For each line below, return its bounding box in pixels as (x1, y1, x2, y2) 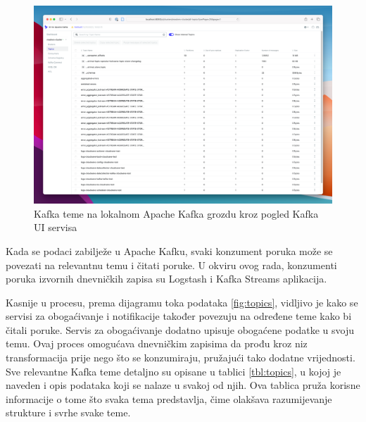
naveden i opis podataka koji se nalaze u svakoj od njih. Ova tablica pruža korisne (6, 378, 360, 392)
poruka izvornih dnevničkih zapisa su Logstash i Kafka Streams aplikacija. (6, 271, 327, 286)
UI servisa (34, 220, 77, 235)
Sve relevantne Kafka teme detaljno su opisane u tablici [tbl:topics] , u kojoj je (6, 364, 341, 378)
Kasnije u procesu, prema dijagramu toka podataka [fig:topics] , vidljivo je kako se (6, 294, 358, 309)
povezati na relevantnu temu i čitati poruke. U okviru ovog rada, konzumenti (6, 257, 337, 272)
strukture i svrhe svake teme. (6, 405, 131, 420)
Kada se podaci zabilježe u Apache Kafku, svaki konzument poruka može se (6, 243, 333, 258)
